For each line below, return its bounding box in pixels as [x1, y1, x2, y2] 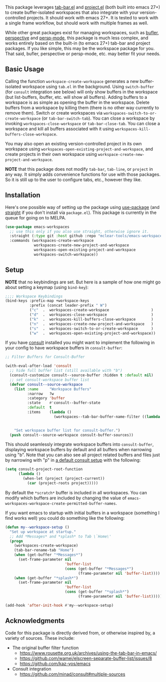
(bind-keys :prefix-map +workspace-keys [5, 298, 90, 303]
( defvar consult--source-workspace [9, 382, 83, 387]
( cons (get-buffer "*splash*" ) [65, 589, 129, 595]
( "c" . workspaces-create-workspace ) [29, 308, 154, 313]
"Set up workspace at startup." [9, 529, 77, 534]
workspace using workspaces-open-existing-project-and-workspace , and [5, 146, 153, 152]
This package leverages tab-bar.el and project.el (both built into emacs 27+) [5, 4, 161, 10]
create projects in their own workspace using [5, 151, 97, 157]
